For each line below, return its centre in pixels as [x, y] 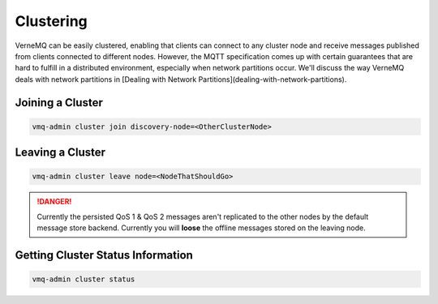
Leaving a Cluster [60, 153]
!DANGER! [54, 202]
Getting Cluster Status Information [104, 255]
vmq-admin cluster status [84, 279]
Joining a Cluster [59, 103]
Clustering [52, 21]
